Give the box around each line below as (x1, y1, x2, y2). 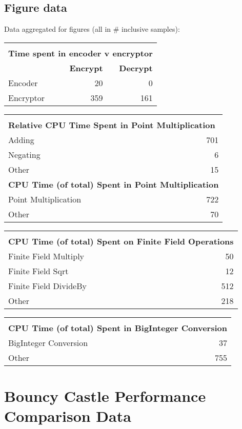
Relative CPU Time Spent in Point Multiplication (8, 118, 215, 131)
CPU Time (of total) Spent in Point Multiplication (8, 178, 219, 190)
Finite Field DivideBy (8, 279, 87, 292)
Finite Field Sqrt (8, 264, 69, 277)
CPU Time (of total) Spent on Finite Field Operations (8, 235, 234, 247)
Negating (8, 148, 41, 160)
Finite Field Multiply (8, 250, 85, 262)
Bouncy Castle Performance (4, 385, 206, 406)
